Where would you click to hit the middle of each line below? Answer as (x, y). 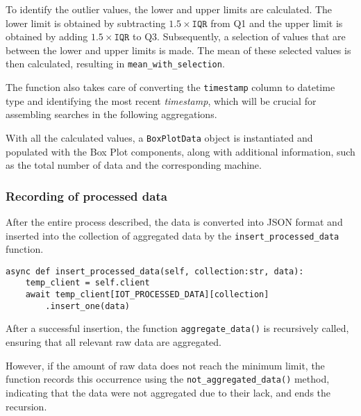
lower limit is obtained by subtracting (86, 23)
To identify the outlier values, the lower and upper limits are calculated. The (169, 9)
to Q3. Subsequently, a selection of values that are (239, 36)
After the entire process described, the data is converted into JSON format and (174, 221)
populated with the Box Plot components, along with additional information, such (180, 151)
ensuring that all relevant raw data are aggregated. (114, 342)
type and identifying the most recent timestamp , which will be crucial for (161, 100)
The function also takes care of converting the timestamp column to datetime (170, 87)
